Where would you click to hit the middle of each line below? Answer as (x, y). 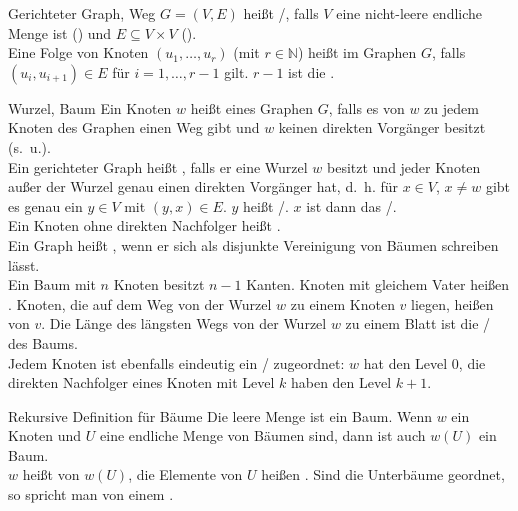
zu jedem (451, 107)
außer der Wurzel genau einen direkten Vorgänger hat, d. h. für (203, 186)
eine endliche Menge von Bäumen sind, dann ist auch (263, 435)
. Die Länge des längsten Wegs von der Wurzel (184, 323)
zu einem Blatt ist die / (418, 323)
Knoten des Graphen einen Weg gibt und (134, 127)
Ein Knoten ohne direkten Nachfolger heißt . (144, 225)
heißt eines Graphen (252, 107)
